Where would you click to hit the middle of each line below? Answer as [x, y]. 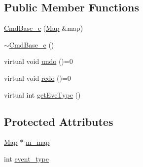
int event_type [27, 158]
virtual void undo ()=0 [38, 61]
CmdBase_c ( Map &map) [44, 28]
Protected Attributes [59, 121]
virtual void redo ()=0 [37, 78]
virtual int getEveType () [42, 94]
